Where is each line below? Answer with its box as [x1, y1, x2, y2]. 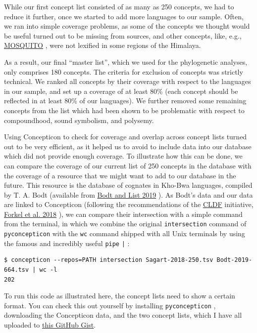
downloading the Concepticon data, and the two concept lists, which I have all [4, 310, 242, 320]
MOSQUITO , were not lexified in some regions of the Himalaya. [4, 40, 201, 50]
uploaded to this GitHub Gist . [4, 320, 96, 330]
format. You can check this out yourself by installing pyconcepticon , [4, 300, 216, 310]
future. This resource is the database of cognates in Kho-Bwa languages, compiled [4, 180, 253, 190]
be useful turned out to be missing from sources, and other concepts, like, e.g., [4, 30, 242, 41]
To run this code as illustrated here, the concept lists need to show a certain [4, 291, 235, 301]
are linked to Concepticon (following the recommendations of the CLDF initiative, [4, 199, 254, 209]
